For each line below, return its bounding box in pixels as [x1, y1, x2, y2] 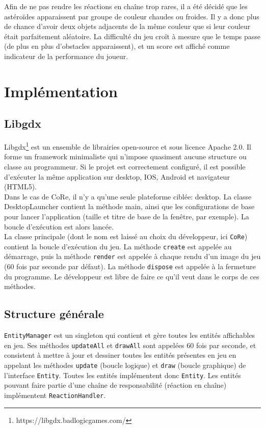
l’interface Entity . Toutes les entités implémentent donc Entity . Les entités [4, 369, 241, 380]
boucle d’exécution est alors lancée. [4, 221, 114, 232]
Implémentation [4, 80, 118, 101]
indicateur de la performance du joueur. [4, 50, 128, 61]
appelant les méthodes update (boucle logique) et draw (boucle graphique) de [4, 360, 246, 370]
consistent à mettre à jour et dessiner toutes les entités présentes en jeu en [4, 350, 236, 360]
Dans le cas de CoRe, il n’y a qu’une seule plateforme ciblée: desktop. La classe [4, 191, 252, 202]
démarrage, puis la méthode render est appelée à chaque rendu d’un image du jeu [4, 251, 261, 262]
